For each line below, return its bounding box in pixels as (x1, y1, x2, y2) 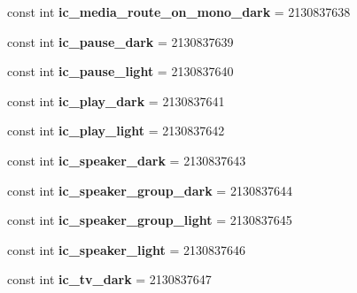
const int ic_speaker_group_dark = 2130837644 (7, 181, 292, 199)
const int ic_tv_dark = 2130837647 (7, 270, 212, 289)
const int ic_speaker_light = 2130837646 (7, 240, 245, 258)
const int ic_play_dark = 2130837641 (7, 91, 225, 110)
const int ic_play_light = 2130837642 (7, 121, 225, 140)
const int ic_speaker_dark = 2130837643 (7, 150, 246, 169)
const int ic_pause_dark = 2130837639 (7, 32, 234, 50)
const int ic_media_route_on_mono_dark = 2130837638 (7, 3, 351, 20)
